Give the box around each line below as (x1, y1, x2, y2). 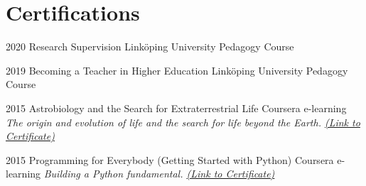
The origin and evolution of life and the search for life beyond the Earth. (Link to (6, 114, 360, 129)
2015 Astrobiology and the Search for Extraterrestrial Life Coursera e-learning (6, 100, 347, 115)
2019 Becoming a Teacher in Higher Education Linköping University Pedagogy (6, 62, 348, 77)
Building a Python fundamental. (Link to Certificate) (43, 166, 275, 181)
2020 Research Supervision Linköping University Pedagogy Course (6, 39, 294, 54)
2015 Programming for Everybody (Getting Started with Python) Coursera (6, 152, 334, 167)
